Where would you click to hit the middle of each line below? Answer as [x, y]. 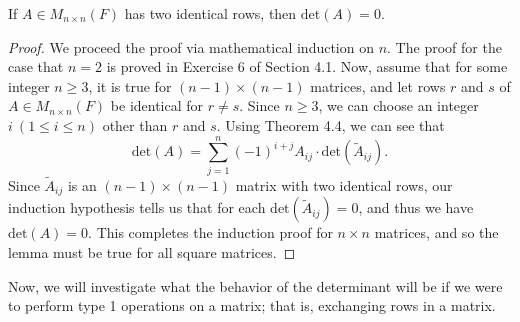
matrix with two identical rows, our [344, 184]
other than [135, 124]
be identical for [157, 105]
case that [36, 66]
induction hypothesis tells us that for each [137, 207]
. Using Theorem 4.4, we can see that [330, 124]
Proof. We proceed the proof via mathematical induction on [191, 46]
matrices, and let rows [378, 85]
